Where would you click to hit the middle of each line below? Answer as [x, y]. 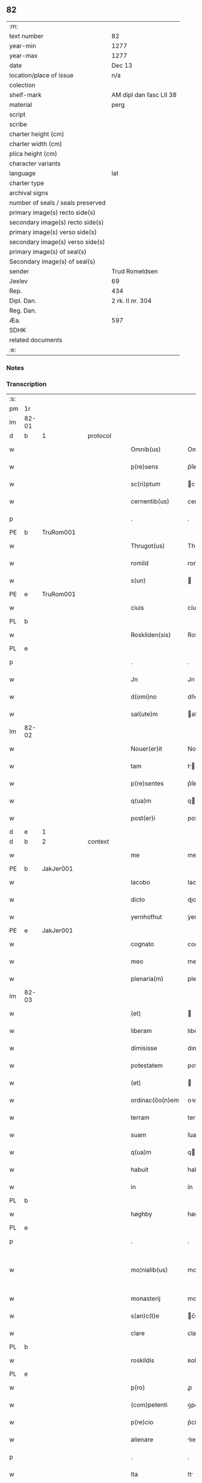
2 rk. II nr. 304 [132, 300]
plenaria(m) [147, 979]
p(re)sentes [147, 784]
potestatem [147, 1065]
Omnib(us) [146, 449]
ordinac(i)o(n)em [155, 1100]
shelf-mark [26, 95]
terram [140, 1117]
